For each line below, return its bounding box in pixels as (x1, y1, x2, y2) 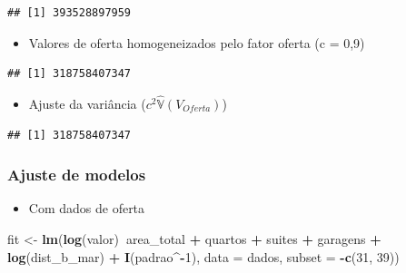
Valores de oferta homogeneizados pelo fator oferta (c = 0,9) (28, 33, 365, 52)
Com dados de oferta (28, 199, 145, 218)
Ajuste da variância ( (28, 94, 146, 112)
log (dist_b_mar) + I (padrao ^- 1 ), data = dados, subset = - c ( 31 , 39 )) (7, 247, 400, 266)
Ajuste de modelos (7, 163, 146, 186)
